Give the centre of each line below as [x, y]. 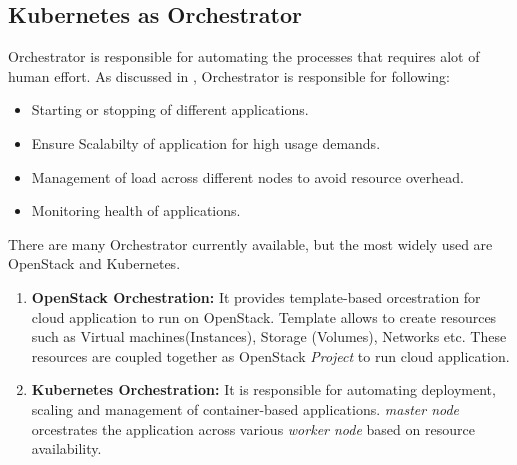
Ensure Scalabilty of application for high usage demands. [206, 142]
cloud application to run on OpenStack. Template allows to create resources [264, 316]
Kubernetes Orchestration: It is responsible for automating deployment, [263, 389]
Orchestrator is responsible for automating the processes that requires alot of [244, 56]
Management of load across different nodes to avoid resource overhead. [247, 176]
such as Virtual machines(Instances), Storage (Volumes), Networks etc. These [269, 336]
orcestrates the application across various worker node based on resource [253, 428]
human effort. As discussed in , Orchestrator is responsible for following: [229, 75]
